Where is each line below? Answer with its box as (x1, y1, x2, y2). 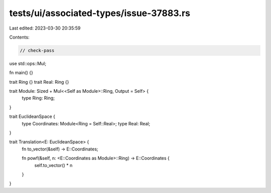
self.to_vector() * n (34, 162, 73, 168)
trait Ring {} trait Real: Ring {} (9, 79, 69, 85)
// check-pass (20, 48, 55, 53)
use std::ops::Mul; (9, 60, 47, 66)
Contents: (9, 34, 30, 40)
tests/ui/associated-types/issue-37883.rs (9, 8, 191, 19)
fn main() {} (9, 70, 34, 76)
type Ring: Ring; (22, 95, 55, 101)
